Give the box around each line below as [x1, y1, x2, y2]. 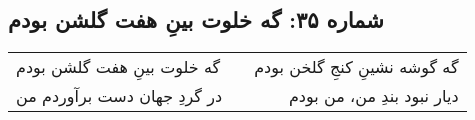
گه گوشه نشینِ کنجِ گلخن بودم [254, 55, 459, 79]
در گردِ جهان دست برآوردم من [16, 84, 223, 108]
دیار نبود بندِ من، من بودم [288, 84, 459, 108]
